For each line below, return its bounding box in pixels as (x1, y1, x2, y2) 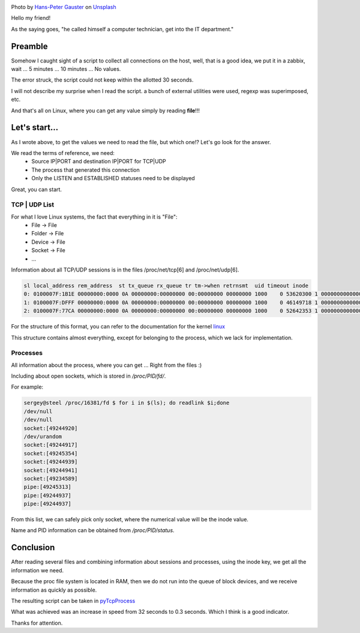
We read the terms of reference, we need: (11, 149, 115, 156)
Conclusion (11, 542, 55, 553)
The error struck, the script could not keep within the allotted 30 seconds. (11, 76, 194, 83)
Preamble (11, 41, 48, 51)
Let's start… (11, 123, 59, 133)
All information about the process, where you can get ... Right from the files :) (11, 361, 202, 369)
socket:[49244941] (23, 467, 78, 474)
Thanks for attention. (11, 619, 63, 626)
